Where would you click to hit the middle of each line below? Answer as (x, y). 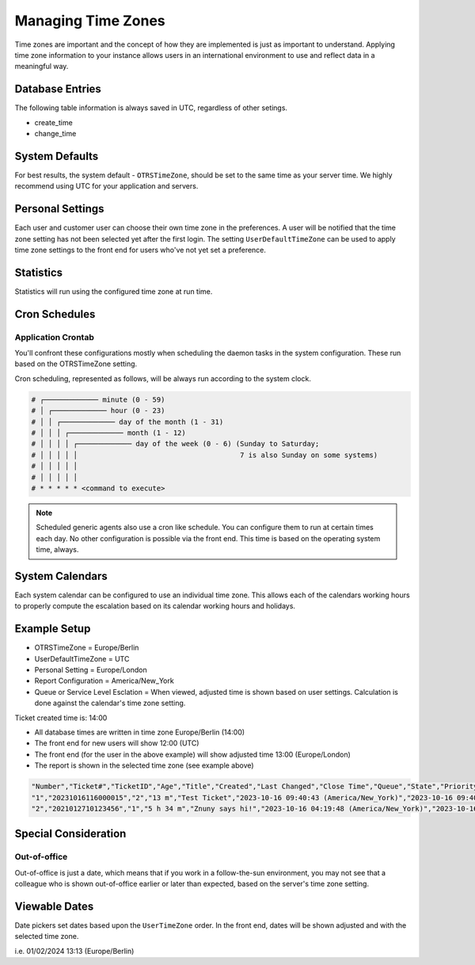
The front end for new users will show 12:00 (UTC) (117, 743)
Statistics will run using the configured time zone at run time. (114, 291)
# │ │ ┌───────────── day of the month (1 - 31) (127, 421)
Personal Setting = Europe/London (91, 670)
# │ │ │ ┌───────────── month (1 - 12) (108, 433)
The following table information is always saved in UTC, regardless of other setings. (151, 108)
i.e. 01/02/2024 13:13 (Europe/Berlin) (74, 951)
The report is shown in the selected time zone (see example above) (144, 765)
